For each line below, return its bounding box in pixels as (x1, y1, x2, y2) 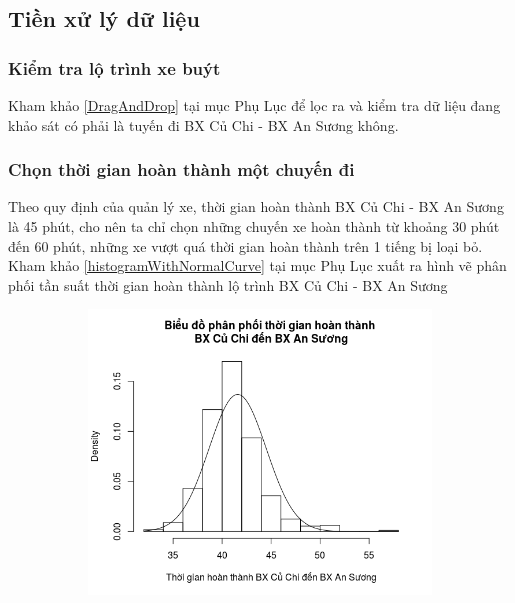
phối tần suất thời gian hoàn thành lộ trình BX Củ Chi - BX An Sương (8, 274, 448, 295)
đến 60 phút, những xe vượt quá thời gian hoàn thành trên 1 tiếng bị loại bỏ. (8, 235, 483, 256)
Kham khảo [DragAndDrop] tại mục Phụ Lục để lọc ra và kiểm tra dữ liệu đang (8, 95, 501, 115)
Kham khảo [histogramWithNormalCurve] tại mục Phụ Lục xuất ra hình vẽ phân (8, 255, 507, 276)
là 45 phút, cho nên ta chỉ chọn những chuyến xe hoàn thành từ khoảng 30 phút (8, 216, 500, 236)
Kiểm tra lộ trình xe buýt (8, 55, 221, 80)
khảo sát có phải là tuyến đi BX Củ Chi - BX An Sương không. (8, 114, 399, 135)
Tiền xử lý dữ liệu (8, 3, 200, 34)
